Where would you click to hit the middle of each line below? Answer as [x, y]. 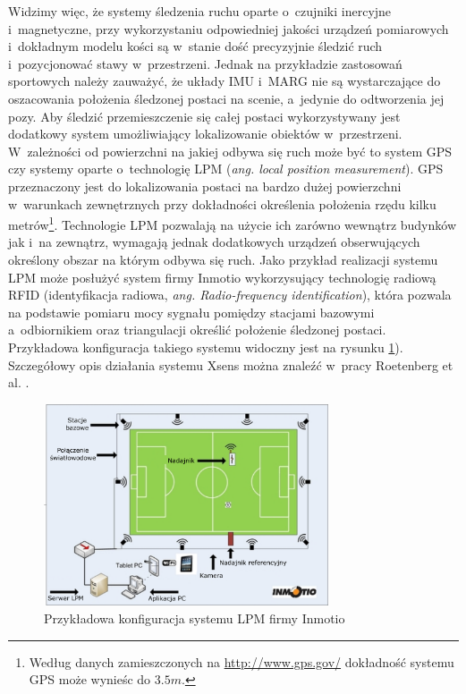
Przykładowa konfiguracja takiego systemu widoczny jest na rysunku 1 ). [206, 347]
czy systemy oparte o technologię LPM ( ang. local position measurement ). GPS [226, 169]
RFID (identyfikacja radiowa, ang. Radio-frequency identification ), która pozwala [230, 295]
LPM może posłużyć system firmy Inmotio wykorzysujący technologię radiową [222, 277]
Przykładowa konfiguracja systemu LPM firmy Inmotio [195, 618]
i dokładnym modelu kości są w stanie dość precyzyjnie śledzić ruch [195, 46]
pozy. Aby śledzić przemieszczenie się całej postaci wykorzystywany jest [204, 116]
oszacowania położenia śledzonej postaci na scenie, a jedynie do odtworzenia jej [226, 98]
